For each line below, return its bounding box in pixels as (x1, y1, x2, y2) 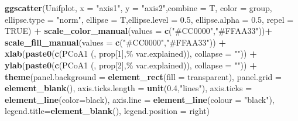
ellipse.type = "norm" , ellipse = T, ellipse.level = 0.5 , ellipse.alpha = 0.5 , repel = (5, 13, 294, 25)
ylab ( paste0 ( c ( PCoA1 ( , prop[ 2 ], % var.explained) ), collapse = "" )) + (5, 58, 257, 71)
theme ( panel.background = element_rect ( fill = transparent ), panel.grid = (5, 70, 282, 82)
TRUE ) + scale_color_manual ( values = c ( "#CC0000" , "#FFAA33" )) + (5, 25, 273, 37)
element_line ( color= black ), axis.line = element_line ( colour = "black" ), (5, 93, 275, 105)
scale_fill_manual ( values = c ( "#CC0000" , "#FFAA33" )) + (5, 36, 226, 48)
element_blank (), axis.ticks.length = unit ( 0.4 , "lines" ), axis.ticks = (5, 82, 252, 94)
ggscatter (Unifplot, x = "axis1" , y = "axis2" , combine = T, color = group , (5, 2, 272, 13)
